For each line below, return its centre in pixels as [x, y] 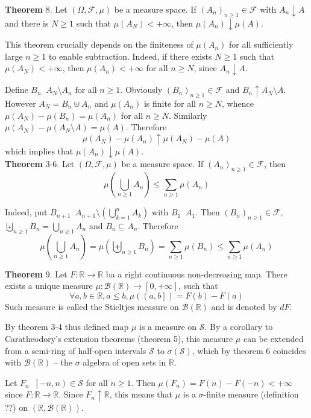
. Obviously [141, 90]
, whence [237, 103]
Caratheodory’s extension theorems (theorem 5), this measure [119, 339]
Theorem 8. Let [36, 9]
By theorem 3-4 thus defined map [67, 327]
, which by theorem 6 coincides [249, 350]
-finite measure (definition [251, 394]
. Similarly [188, 115]
